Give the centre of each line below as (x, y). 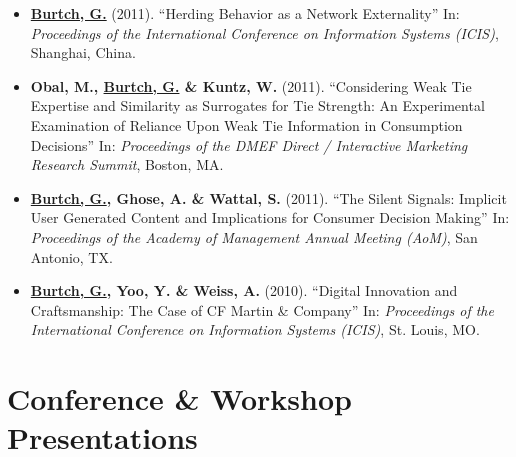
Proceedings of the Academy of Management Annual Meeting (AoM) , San (254, 236)
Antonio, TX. (71, 256)
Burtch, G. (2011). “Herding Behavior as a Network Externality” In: (245, 13)
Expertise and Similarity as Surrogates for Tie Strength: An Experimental (257, 105)
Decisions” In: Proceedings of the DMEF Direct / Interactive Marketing (249, 144)
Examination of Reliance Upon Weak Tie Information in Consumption (246, 124)
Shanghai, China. (83, 52)
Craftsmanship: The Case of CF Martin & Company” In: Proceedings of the (262, 309)
